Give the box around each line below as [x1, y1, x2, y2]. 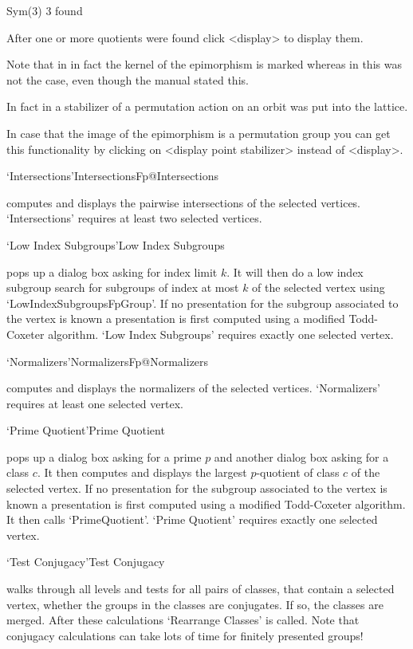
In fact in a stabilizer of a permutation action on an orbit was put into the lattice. [6, 98, 408, 115]
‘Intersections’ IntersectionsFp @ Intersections [6, 167, 219, 184]
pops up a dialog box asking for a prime [6, 448, 202, 465]
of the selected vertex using [252, 279, 385, 296]
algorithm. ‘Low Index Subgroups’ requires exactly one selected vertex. [48, 325, 394, 342]
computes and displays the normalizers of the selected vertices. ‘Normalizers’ [6, 380, 380, 396]
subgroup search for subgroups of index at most [6, 279, 239, 296]
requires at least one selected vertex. [6, 395, 183, 411]
